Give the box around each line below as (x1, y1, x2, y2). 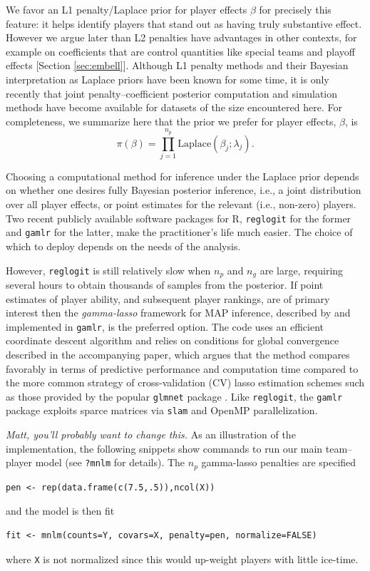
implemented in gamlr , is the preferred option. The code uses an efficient (6, 319, 324, 334)
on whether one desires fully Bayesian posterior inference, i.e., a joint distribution (6, 182, 361, 197)
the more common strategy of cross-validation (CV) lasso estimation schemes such (6, 375, 365, 390)
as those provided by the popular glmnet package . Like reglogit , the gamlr (6, 389, 343, 403)
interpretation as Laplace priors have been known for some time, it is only (6, 71, 329, 86)
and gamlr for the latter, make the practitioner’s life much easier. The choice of (6, 225, 353, 240)
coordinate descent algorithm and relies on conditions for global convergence (6, 333, 339, 348)
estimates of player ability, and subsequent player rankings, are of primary (6, 291, 330, 306)
